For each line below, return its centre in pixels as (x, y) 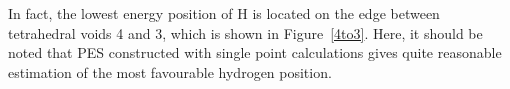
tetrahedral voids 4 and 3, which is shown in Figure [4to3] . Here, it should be (245, 32)
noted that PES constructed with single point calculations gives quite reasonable (255, 52)
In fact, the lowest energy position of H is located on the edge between (224, 13)
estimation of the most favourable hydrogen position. (170, 71)
